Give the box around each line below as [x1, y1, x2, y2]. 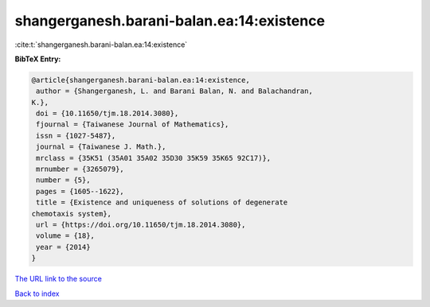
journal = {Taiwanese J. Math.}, [36, 142, 166, 151]
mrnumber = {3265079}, [36, 165, 125, 174]
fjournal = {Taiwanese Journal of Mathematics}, [36, 120, 229, 129]
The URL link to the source [14, 274, 103, 284]
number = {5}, [36, 176, 91, 185]
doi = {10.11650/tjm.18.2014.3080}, [36, 109, 179, 119]
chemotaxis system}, [31, 209, 111, 218]
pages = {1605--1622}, [36, 187, 125, 196]
